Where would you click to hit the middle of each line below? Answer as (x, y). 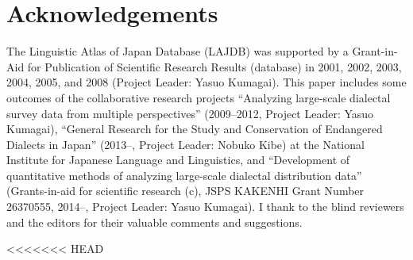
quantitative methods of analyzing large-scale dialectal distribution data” (184, 175)
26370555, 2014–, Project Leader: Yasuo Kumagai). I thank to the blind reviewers (205, 206)
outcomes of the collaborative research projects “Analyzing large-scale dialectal (199, 97)
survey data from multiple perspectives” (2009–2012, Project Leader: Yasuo (190, 113)
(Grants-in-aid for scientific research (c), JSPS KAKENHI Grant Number (185, 191)
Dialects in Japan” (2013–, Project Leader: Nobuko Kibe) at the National (185, 144)
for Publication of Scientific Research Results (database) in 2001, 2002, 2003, (214, 66)
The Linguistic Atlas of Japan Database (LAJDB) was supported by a (178, 51)
